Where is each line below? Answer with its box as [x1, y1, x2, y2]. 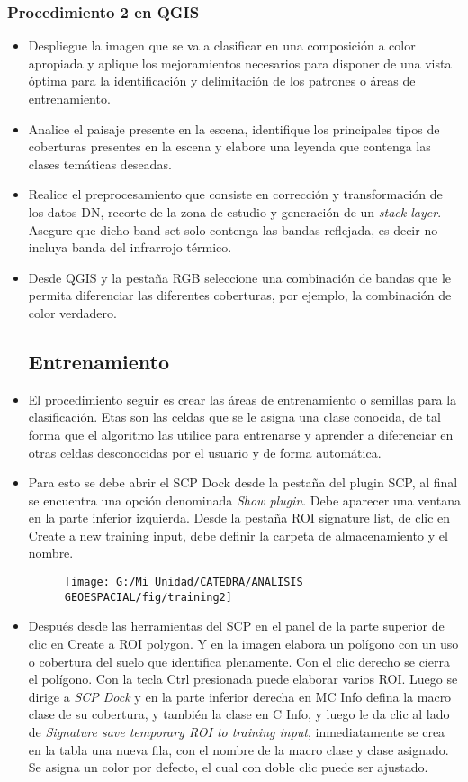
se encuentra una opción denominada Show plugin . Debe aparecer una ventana [28, 490, 461, 509]
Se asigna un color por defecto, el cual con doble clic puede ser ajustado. [28, 758, 428, 777]
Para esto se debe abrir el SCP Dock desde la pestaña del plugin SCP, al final [28, 473, 458, 492]
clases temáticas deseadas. [28, 154, 172, 173]
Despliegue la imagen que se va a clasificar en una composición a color [28, 36, 416, 55]
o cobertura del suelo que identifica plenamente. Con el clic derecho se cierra [28, 651, 450, 670]
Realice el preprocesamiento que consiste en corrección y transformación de [28, 185, 443, 204]
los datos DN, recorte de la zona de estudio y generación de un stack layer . [28, 202, 442, 221]
